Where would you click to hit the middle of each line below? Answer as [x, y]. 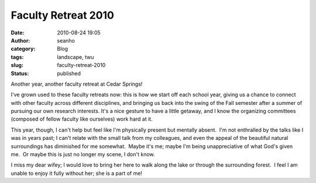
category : [23, 49]
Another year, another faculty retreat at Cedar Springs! [77, 84]
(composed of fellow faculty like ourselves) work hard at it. [82, 119]
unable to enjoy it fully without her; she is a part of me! [77, 173]
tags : [17, 57]
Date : [18, 33]
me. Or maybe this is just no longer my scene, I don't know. [83, 154]
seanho [66, 40]
